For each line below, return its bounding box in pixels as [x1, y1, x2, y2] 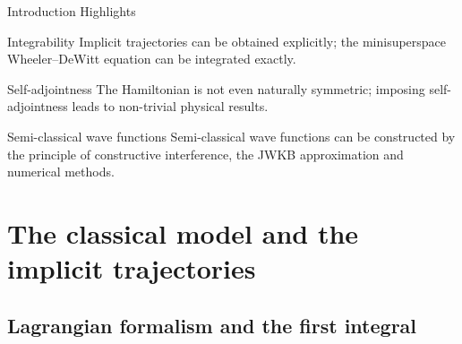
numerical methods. [7, 162, 115, 181]
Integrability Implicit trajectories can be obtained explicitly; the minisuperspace [7, 31, 447, 50]
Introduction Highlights [7, 2, 136, 20]
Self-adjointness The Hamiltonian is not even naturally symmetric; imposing [7, 79, 425, 98]
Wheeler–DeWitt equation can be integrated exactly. [7, 49, 296, 68]
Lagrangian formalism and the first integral [7, 311, 417, 339]
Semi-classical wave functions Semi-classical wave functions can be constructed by [7, 126, 456, 145]
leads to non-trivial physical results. [72, 97, 269, 116]
